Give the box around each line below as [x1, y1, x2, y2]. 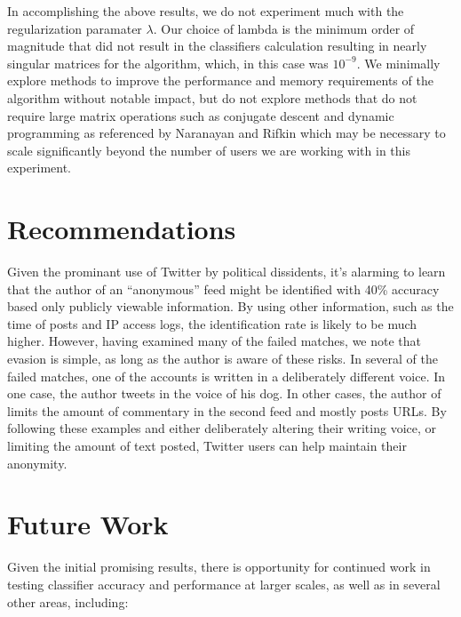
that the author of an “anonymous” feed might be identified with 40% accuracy [7, 279, 440, 298]
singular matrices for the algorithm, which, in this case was [7, 53, 329, 72]
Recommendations [7, 211, 236, 247]
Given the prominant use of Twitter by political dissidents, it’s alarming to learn [7, 262, 446, 281]
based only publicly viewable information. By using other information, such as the [7, 297, 454, 316]
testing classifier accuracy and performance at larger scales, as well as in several [7, 574, 441, 593]
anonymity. [7, 453, 68, 472]
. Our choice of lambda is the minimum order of [153, 19, 415, 37]
